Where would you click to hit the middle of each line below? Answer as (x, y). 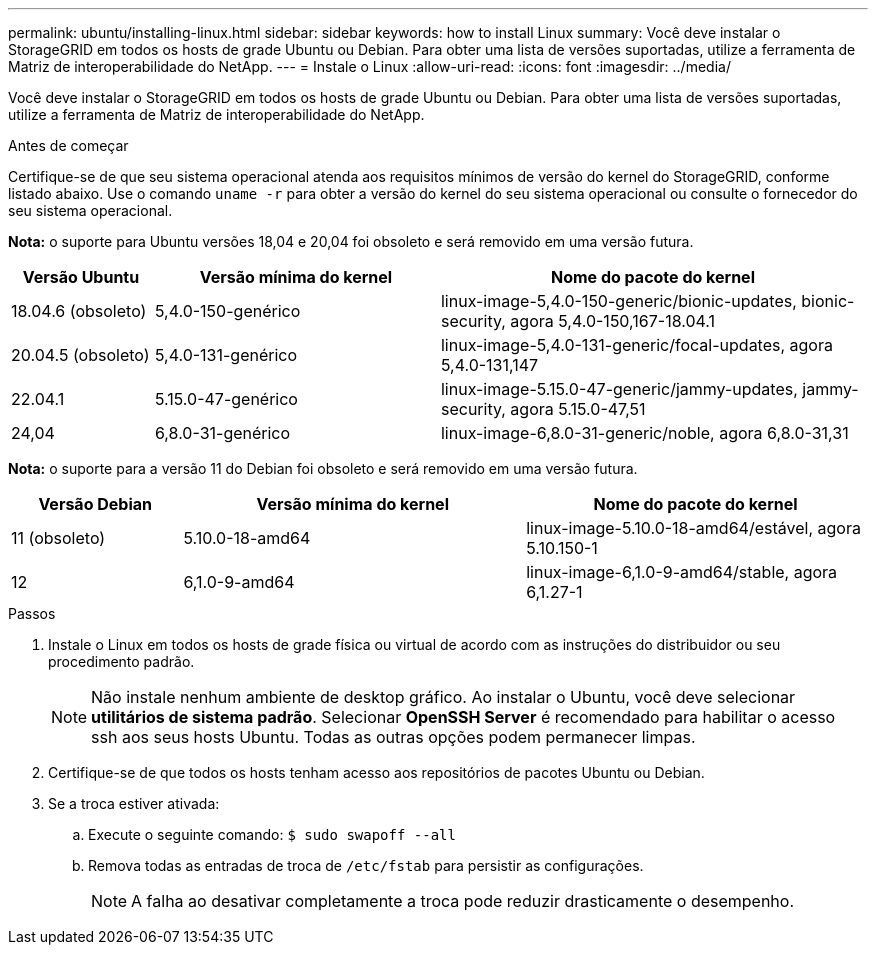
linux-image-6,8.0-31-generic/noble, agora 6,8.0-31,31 (644, 433)
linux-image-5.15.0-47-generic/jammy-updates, (619, 389)
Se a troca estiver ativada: (134, 803)
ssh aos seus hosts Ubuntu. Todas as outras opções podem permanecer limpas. (393, 737)
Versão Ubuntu (81, 277)
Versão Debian (95, 504)
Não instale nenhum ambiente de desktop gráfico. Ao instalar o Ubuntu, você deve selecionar (443, 697)
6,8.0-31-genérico (222, 433)
